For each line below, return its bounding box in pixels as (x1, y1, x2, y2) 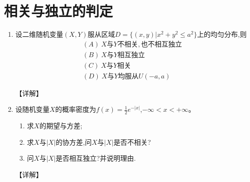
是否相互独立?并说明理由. (55, 153, 136, 163)
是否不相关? (113, 136, 151, 147)
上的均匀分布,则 (197, 29, 247, 39)
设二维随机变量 (15, 29, 63, 39)
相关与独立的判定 (4, 1, 113, 21)
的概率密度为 (55, 104, 96, 114)
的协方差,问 (55, 136, 92, 147)
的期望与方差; (39, 121, 83, 131)
